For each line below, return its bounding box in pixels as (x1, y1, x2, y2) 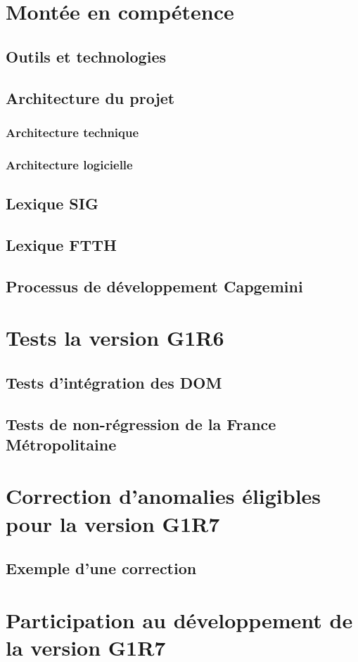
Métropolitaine (6, 433, 117, 455)
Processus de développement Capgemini (6, 275, 303, 297)
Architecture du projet (6, 86, 175, 108)
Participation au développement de (6, 605, 353, 634)
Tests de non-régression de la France (6, 413, 276, 434)
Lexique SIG (6, 193, 98, 214)
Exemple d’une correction (6, 557, 197, 579)
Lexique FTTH (6, 233, 117, 255)
